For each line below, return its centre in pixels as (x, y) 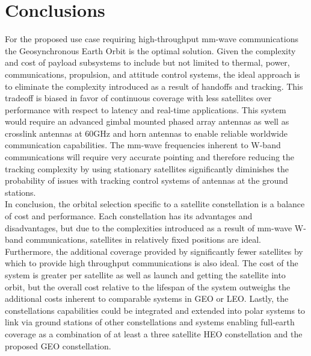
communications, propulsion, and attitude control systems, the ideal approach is (152, 74)
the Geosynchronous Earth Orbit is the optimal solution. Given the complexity (150, 50)
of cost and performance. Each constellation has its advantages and (129, 216)
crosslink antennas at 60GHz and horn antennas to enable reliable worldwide (146, 133)
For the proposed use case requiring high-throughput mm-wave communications (152, 39)
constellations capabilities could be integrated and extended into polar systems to (155, 310)
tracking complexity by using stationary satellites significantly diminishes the (147, 168)
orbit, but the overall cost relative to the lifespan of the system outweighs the (148, 286)
